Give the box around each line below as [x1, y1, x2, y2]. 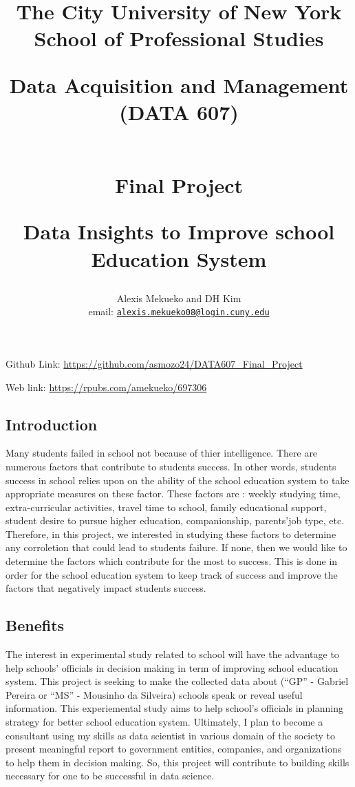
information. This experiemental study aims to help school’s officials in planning [6, 701, 343, 715]
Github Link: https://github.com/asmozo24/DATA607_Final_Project [6, 356, 303, 370]
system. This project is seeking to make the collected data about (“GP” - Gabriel [6, 674, 349, 688]
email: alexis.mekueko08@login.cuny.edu [88, 304, 270, 319]
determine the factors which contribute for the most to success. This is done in [6, 554, 338, 568]
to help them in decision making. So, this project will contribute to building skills [6, 755, 349, 769]
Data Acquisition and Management [9, 70, 349, 99]
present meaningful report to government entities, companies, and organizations [6, 741, 342, 756]
